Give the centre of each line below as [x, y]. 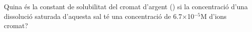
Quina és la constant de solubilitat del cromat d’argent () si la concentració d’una [126, 6]
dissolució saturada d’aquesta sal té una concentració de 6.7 [93, 16]
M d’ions [213, 16]
